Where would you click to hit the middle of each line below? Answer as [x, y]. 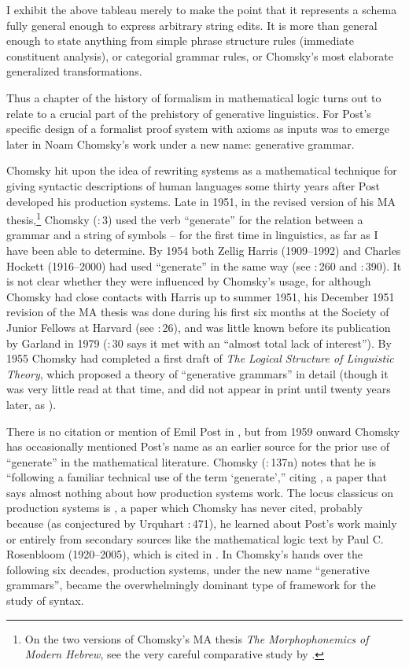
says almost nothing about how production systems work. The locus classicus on [200, 492]
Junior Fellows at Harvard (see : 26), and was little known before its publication [199, 327]
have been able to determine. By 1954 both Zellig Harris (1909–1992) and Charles [204, 250]
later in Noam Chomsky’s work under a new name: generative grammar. [181, 144]
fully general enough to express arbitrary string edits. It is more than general [192, 25]
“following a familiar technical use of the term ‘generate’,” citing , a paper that [197, 477]
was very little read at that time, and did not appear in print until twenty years [199, 389]
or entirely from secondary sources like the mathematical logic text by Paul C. [195, 538]
